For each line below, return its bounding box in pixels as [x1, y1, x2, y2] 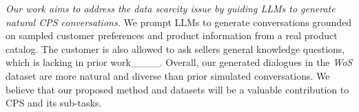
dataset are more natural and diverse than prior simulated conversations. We [6, 68, 330, 82]
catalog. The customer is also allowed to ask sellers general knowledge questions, [6, 41, 345, 56]
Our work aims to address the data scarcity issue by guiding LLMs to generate [6, 1, 336, 15]
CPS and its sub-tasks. [6, 96, 102, 110]
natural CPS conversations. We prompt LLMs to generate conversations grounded [6, 14, 352, 29]
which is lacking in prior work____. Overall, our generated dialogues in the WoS [6, 55, 353, 69]
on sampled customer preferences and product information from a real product [6, 28, 338, 43]
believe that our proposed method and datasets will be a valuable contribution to [6, 82, 349, 96]
